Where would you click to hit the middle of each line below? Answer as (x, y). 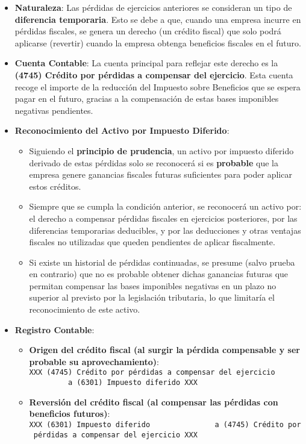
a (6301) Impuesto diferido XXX (133, 383)
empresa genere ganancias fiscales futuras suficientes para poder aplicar (161, 174)
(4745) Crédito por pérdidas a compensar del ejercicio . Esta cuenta (154, 74)
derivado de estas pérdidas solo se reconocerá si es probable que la (154, 162)
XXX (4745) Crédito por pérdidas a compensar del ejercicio (152, 373)
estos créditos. (55, 186)
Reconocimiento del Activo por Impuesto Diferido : (122, 130)
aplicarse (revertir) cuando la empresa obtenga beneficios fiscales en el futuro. (158, 42)
